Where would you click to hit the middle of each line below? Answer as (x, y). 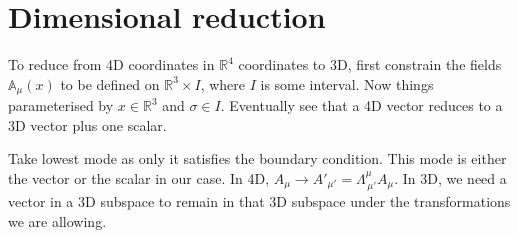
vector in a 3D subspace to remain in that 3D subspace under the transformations (259, 201)
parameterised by (61, 105)
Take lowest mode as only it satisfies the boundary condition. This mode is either (257, 158)
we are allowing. (57, 220)
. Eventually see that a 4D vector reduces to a (361, 105)
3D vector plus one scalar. (87, 124)
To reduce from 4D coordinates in (111, 64)
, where (222, 83)
